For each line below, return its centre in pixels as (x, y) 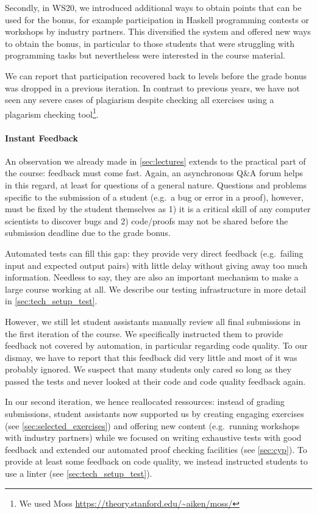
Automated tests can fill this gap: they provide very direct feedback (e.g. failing (154, 253)
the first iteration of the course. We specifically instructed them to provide (144, 333)
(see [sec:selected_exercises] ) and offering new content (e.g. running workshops (152, 425)
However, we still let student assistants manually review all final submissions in (153, 321)
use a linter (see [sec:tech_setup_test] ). (79, 473)
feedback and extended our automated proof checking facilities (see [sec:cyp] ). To (156, 449)
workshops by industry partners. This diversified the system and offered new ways (158, 31)
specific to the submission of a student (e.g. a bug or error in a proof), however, (154, 197)
